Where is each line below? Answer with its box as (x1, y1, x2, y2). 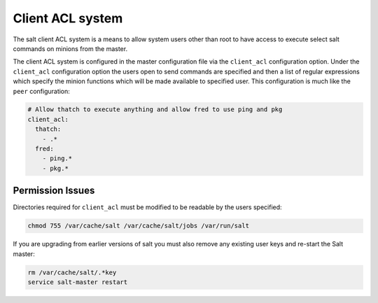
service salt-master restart (27, 279, 128, 286)
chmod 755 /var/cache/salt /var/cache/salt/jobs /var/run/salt (27, 222, 250, 230)
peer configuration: (13, 87, 70, 95)
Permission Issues (13, 185, 95, 197)
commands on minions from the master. (13, 44, 128, 52)
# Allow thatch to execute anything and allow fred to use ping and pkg (27, 106, 283, 113)
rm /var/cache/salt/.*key (27, 268, 117, 276)
